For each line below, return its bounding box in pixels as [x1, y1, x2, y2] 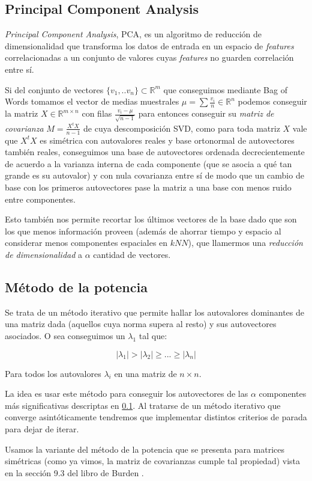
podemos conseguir [238, 95, 307, 108]
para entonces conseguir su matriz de [138, 107, 274, 119]
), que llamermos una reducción [188, 236, 303, 249]
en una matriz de [114, 367, 177, 379]
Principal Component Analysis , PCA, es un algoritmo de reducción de [5, 28, 262, 40]
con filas [82, 107, 112, 119]
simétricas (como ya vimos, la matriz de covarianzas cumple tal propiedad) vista [5, 455, 301, 467]
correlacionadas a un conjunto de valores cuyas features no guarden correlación [5, 51, 294, 64]
